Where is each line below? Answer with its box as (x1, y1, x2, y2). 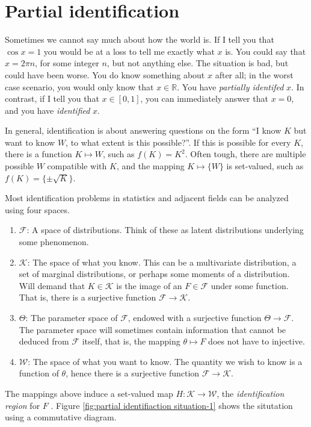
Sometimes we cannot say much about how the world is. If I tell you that (5, 33, 274, 46)
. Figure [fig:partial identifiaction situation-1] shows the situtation (51, 399, 293, 411)
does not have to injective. (208, 335, 305, 348)
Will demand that (19, 279, 85, 291)
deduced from (19, 335, 69, 348)
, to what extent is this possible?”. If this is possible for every (66, 136, 291, 148)
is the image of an (116, 279, 182, 291)
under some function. (211, 279, 289, 291)
